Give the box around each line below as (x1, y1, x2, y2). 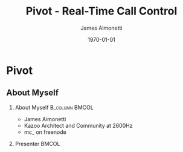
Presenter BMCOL (14, 140, 60, 147)
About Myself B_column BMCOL (14, 104, 94, 111)
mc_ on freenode (24, 128, 66, 136)
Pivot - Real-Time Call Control (25, 4, 178, 18)
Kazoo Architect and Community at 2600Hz (24, 122, 133, 129)
